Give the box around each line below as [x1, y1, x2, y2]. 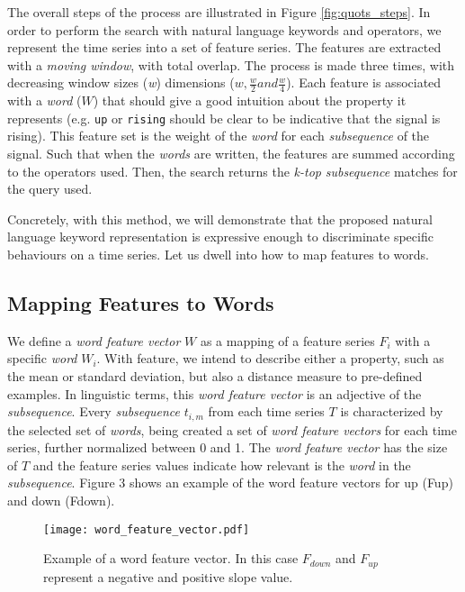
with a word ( [7, 91, 82, 110]
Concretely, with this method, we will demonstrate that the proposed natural [7, 209, 433, 228]
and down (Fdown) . [7, 491, 115, 510]
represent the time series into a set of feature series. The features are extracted [7, 38, 442, 57]
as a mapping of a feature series [200, 331, 375, 350]
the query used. [7, 179, 93, 198]
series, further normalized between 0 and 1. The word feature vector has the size [7, 438, 448, 457]
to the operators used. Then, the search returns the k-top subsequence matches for [7, 161, 458, 180]
